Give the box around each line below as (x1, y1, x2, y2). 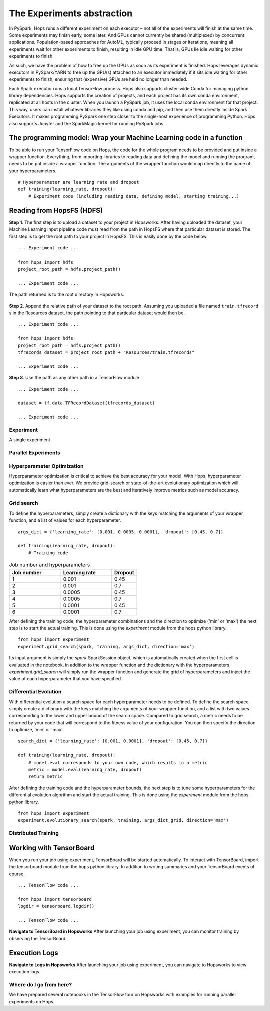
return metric (28, 774, 63, 779)
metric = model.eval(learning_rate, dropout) (28, 767, 142, 773)
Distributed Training (9, 830, 59, 837)
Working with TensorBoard (9, 843, 95, 852)
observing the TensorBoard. (9, 935, 67, 941)
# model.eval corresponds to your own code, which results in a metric (28, 760, 208, 765)
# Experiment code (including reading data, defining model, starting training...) (28, 193, 240, 199)
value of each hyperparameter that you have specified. (9, 676, 122, 682)
